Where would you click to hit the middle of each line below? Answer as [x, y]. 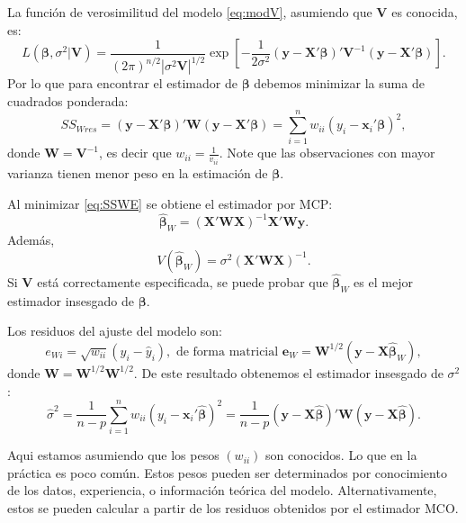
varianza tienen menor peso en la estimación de [138, 172]
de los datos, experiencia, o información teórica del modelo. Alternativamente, [222, 490]
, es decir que [135, 153]
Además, [31, 240]
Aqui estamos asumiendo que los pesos [113, 455]
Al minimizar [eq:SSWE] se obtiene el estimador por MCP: [170, 203]
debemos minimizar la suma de [339, 83]
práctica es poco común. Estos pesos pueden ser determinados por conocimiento [227, 472]
